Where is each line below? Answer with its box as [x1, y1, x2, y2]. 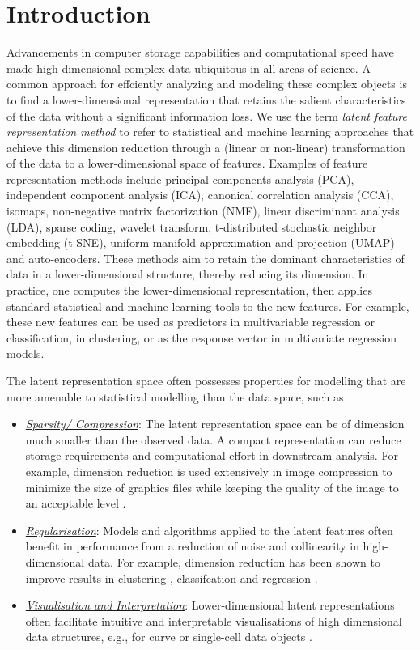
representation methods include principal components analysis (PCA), [6, 170, 354, 187]
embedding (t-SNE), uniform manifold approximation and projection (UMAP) [6, 234, 395, 251]
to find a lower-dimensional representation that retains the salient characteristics [6, 91, 406, 108]
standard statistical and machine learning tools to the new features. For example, [6, 297, 409, 314]
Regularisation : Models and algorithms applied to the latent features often [25, 521, 393, 538]
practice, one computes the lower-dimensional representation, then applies [6, 282, 372, 299]
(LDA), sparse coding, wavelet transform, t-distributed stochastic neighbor [6, 218, 377, 235]
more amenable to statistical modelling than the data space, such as [6, 388, 344, 405]
